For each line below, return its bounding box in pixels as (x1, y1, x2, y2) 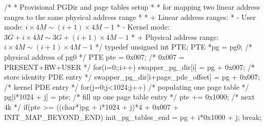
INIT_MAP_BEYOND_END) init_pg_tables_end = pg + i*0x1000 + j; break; (4, 111, 262, 122)
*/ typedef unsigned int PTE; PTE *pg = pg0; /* (95, 41, 253, 52)
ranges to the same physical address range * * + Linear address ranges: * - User (4, 11, 256, 22)
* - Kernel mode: (116, 21, 170, 32)
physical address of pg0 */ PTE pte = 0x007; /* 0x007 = (4, 51, 185, 62)
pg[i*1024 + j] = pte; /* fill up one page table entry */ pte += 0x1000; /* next (4, 91, 255, 102)
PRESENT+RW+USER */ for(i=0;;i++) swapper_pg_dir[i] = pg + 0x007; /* (4, 61, 255, 72)
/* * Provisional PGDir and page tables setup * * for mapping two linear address (4, 2, 260, 12)
